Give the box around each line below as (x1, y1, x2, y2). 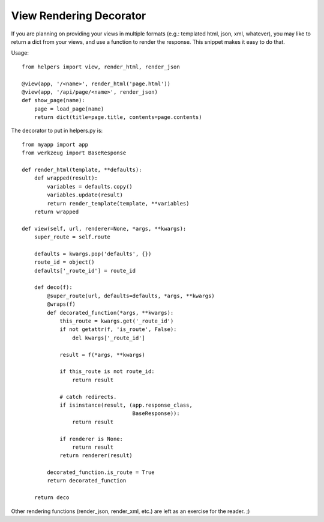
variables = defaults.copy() (47, 183, 133, 190)
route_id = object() (34, 259, 95, 266)
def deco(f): (34, 284, 73, 291)
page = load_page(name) (34, 105, 104, 112)
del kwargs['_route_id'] (72, 334, 145, 341)
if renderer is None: (59, 436, 123, 442)
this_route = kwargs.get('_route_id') (59, 318, 174, 324)
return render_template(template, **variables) (47, 200, 190, 207)
